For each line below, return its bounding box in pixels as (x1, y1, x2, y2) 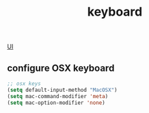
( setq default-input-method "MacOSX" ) (7, 86, 118, 93)
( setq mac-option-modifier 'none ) (7, 99, 106, 106)
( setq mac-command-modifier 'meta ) (7, 93, 109, 99)
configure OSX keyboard (7, 62, 115, 74)
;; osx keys (7, 80, 41, 87)
